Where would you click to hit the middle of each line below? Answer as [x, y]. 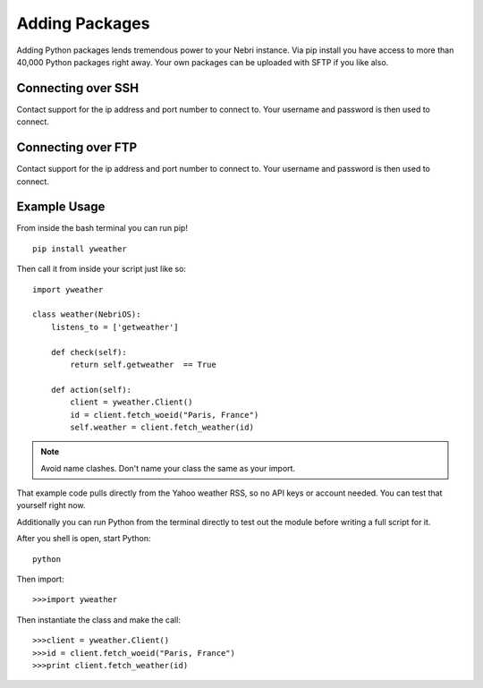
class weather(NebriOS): [87, 314]
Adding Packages [83, 23]
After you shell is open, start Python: [84, 539]
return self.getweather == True [143, 364]
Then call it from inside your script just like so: [102, 269]
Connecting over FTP [77, 148]
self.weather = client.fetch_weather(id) [162, 427]
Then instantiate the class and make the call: [98, 620]
